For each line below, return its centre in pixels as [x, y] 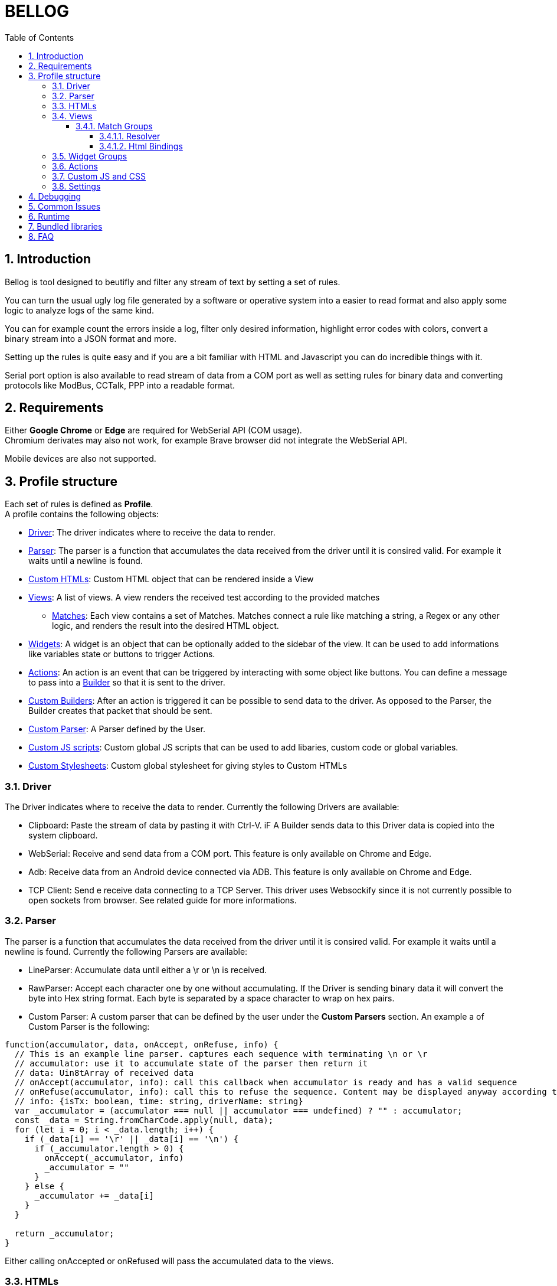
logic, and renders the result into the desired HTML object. [166, 626]
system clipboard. [63, 835]
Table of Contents [40, 37]
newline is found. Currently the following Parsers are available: [126, 951]
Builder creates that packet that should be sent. [120, 711]
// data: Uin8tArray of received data [104, 1073]
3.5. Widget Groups [90, 156]
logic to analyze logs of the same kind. [80, 310]
